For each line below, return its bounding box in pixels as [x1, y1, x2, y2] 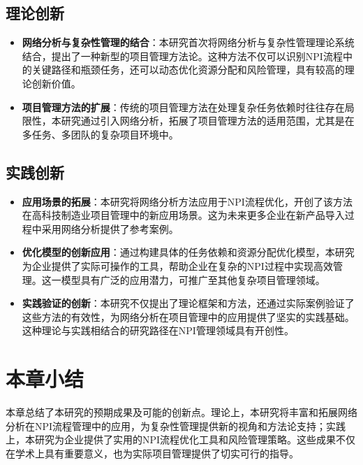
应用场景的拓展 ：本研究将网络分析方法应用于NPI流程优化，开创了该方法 [22, 194, 353, 208]
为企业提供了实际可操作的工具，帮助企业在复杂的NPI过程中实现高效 [22, 258, 333, 273]
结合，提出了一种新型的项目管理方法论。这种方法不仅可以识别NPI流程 [22, 48, 343, 63]
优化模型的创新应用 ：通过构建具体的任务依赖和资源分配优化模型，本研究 [22, 245, 355, 259]
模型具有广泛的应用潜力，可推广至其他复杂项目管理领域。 [61, 272, 325, 287]
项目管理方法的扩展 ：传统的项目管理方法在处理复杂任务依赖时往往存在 [22, 99, 345, 114]
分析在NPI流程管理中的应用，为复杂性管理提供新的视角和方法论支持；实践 [6, 418, 346, 433]
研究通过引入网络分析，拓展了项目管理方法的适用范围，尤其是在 [61, 113, 355, 128]
